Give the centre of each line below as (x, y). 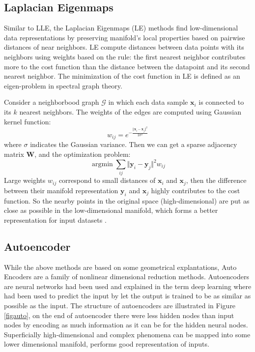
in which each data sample (148, 102)
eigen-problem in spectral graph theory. (63, 85)
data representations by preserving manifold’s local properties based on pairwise (125, 37)
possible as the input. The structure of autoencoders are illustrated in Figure (120, 305)
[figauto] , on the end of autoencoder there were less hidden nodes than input (119, 315)
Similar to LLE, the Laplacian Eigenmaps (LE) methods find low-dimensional (121, 28)
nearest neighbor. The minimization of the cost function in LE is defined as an (122, 76)
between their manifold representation (61, 190)
